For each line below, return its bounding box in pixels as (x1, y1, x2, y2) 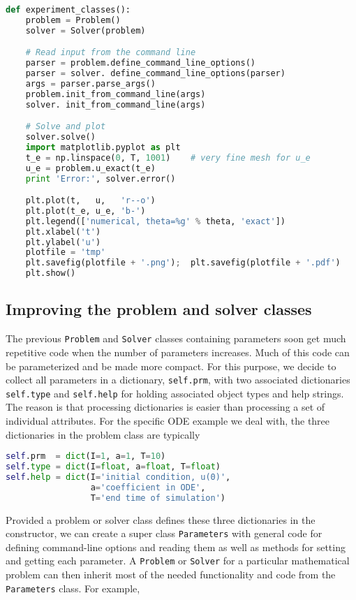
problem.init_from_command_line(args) (25, 89, 206, 99)
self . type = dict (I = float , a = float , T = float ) (6, 462, 221, 472)
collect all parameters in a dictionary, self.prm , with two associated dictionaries (6, 372, 350, 387)
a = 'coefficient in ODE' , (90, 482, 206, 492)
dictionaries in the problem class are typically (6, 427, 200, 441)
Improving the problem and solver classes (6, 298, 312, 320)
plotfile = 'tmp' (25, 247, 106, 258)
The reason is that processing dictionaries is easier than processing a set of (6, 400, 325, 414)
